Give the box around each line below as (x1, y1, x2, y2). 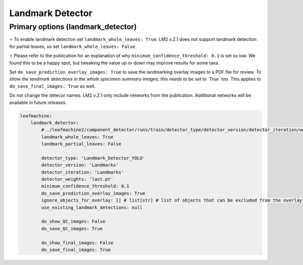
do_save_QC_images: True (41, 226, 103, 231)
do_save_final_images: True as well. (9, 83, 96, 89)
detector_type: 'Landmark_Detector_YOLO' (41, 155, 145, 161)
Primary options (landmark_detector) (9, 22, 137, 31)
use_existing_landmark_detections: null (41, 205, 143, 210)
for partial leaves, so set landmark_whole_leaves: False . (9, 43, 136, 49)
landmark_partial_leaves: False (41, 141, 121, 147)
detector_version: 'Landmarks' (41, 162, 119, 168)
